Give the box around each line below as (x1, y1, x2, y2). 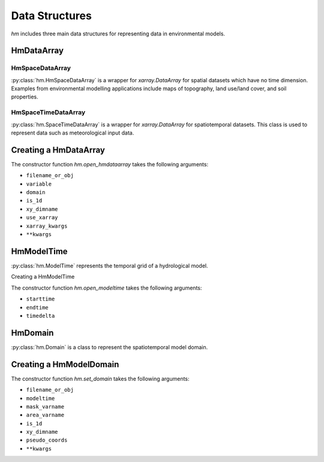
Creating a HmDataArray (11, 145, 105, 155)
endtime (26, 304, 49, 311)
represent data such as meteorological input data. (11, 129, 134, 136)
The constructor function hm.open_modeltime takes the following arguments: (11, 284, 202, 291)
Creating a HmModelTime (11, 273, 75, 281)
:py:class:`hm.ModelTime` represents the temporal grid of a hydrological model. (11, 262, 208, 269)
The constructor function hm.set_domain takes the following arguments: (11, 375, 190, 382)
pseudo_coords (26, 437, 68, 444)
